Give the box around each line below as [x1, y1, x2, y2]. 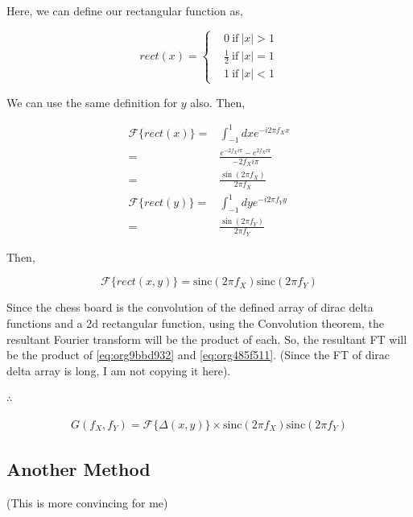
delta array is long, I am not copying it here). [6, 362, 231, 378]
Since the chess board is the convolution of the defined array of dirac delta [6, 299, 374, 316]
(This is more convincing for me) [6, 494, 168, 511]
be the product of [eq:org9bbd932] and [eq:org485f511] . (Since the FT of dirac [6, 346, 390, 363]
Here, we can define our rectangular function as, [6, 2, 243, 19]
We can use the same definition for [6, 93, 178, 110]
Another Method [6, 457, 151, 482]
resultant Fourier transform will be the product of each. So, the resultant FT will [6, 330, 407, 347]
